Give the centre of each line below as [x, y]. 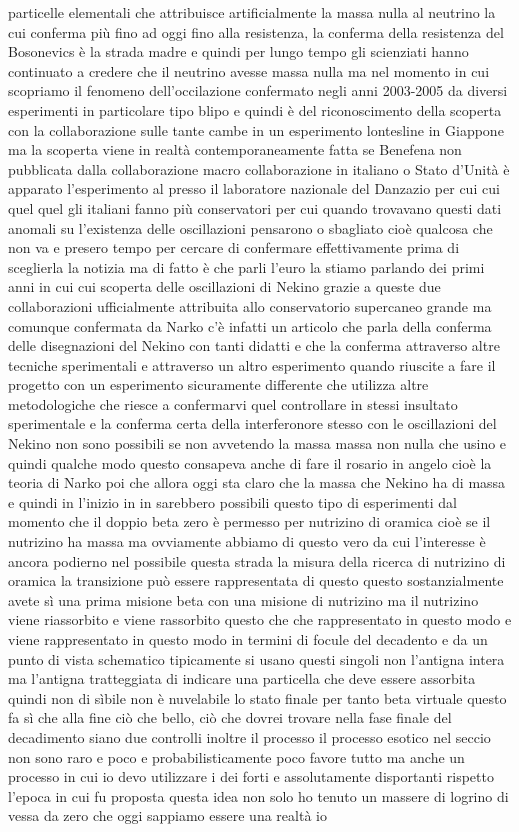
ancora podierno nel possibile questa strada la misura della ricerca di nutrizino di [257, 560]
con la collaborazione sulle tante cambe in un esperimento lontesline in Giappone [256, 129]
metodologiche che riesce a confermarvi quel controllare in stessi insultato [233, 403]
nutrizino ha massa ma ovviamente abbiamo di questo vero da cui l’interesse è [247, 541]
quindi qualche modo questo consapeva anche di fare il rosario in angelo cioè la [250, 462]
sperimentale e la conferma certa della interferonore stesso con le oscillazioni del [252, 423]
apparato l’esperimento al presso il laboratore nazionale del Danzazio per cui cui [254, 188]
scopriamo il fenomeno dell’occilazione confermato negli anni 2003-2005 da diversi [258, 90]
